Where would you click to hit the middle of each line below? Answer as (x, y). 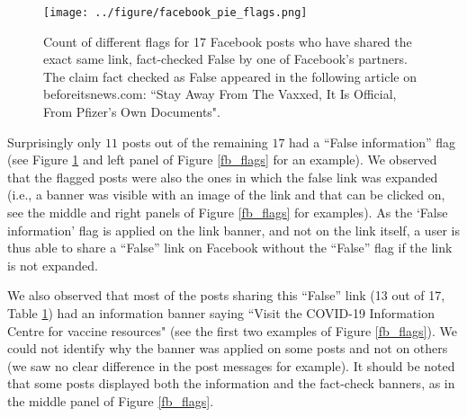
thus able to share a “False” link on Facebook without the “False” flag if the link (230, 248)
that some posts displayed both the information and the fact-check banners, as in (231, 383)
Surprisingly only (54, 142)
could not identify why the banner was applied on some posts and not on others (228, 348)
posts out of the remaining (195, 142)
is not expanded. (53, 265)
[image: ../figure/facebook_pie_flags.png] (175, 13)
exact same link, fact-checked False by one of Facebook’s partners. (225, 59)
